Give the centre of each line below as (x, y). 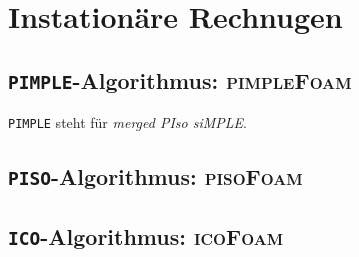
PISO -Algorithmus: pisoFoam (155, 176)
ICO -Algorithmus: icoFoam (146, 235)
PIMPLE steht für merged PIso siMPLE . (127, 122)
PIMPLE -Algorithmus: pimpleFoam (180, 79)
